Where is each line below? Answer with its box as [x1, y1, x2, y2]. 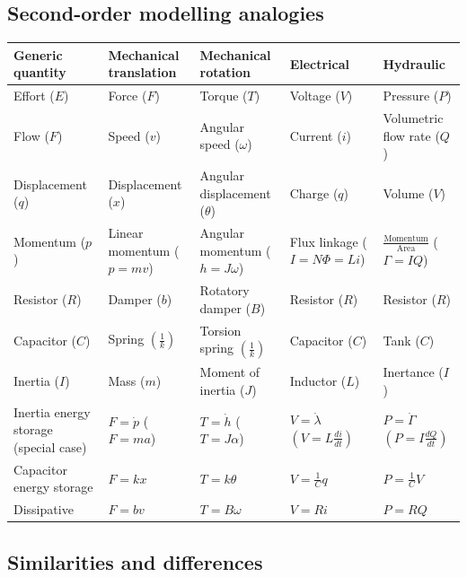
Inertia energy [13, 402, 91, 421]
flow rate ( [383, 126, 440, 144]
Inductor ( [289, 372, 347, 390]
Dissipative [13, 500, 74, 519]
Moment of [199, 363, 260, 381]
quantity [13, 63, 66, 82]
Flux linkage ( [289, 232, 367, 250]
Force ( [108, 86, 147, 105]
